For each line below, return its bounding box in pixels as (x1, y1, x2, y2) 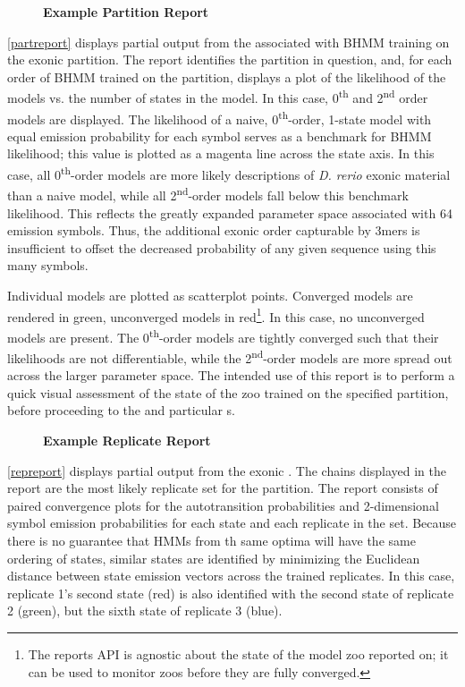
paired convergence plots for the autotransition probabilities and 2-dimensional (7, 496, 439, 514)
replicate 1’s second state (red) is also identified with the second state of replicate (7, 583, 454, 602)
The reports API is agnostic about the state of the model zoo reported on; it (28, 645, 449, 663)
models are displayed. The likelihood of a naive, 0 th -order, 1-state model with (7, 106, 432, 128)
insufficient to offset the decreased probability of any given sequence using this (7, 238, 436, 257)
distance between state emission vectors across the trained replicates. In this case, (7, 566, 455, 585)
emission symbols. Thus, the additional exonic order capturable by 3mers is (7, 221, 420, 240)
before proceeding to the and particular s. (7, 401, 235, 420)
